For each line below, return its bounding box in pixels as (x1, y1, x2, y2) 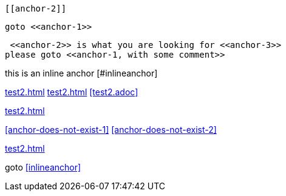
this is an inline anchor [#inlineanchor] (5, 68, 158, 78)
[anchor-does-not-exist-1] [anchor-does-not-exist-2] (5, 124, 217, 135)
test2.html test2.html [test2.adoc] (5, 87, 138, 97)
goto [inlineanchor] (5, 162, 81, 172)
